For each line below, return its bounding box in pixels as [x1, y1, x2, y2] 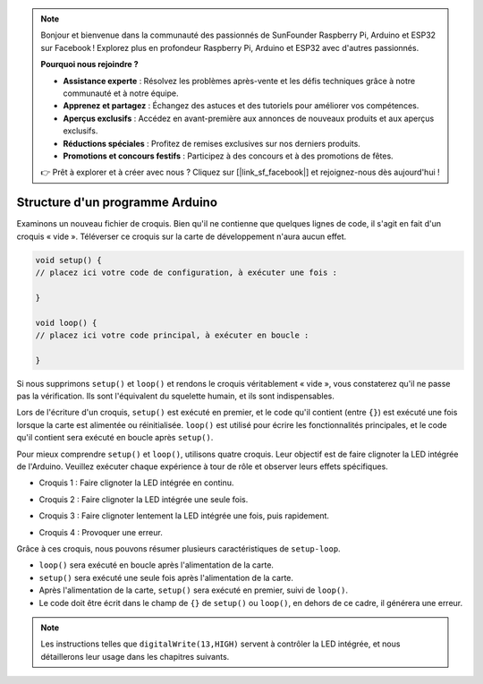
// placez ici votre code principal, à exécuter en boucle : [35, 329, 309, 340]
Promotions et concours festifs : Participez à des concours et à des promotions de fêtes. [63, 150, 394, 161]
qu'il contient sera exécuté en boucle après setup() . [16, 432, 214, 443]
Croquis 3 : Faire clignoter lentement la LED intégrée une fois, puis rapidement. [38, 510, 330, 521]
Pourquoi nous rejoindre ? [40, 59, 139, 70]
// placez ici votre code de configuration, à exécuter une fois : [35, 267, 338, 278]
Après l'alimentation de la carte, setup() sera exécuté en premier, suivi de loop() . [38, 585, 349, 595]
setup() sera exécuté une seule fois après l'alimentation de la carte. [38, 572, 294, 583]
